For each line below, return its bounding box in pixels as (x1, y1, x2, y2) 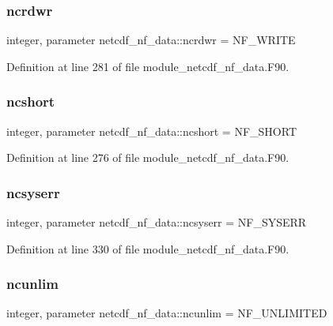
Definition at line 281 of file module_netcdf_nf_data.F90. (6, 58, 289, 74)
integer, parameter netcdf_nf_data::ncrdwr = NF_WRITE (6, 32, 296, 48)
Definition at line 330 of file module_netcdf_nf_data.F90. (6, 240, 289, 257)
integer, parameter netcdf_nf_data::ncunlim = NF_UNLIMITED (6, 305, 327, 321)
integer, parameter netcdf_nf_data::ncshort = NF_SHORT (6, 122, 297, 139)
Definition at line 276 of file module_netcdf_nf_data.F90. (6, 149, 289, 166)
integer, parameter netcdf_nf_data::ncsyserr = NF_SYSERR (6, 214, 307, 230)
